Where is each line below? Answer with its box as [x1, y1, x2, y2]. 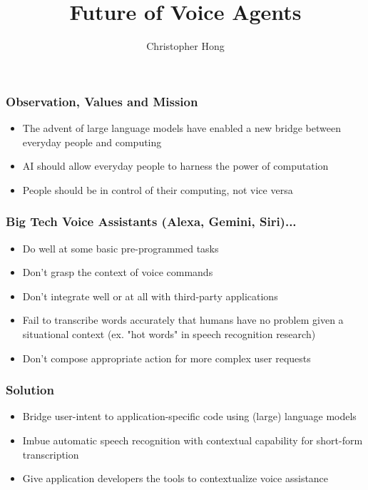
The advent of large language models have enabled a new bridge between [22, 121, 341, 136]
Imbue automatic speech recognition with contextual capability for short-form [22, 432, 363, 447]
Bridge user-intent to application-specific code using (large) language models [22, 409, 357, 424]
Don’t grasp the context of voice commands [22, 265, 213, 280]
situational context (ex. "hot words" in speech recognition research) [22, 326, 316, 341]
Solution [6, 381, 54, 399]
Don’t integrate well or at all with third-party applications [22, 288, 278, 303]
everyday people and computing [22, 134, 162, 149]
